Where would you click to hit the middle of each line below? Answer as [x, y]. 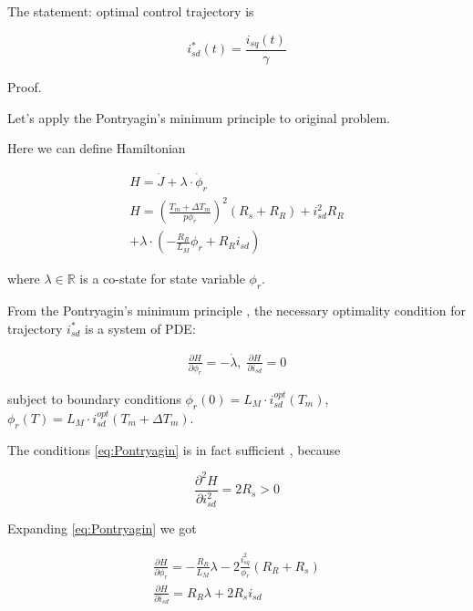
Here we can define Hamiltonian [97, 148]
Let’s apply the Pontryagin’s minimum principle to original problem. [199, 117]
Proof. [25, 87]
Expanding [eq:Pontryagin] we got [102, 528]
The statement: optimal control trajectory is [131, 11]
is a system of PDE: [140, 328]
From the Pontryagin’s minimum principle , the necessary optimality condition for [236, 311]
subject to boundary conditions [94, 398]
